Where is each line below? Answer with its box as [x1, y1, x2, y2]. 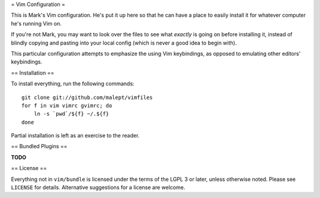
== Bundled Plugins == [11, 143, 68, 150]
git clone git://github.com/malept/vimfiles [21, 94, 153, 101]
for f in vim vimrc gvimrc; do [21, 102, 113, 109]
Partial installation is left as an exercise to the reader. [11, 132, 140, 139]
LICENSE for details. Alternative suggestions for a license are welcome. [11, 184, 185, 191]
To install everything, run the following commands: [11, 80, 135, 87]
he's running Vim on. [11, 20, 62, 27]
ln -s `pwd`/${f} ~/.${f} [33, 110, 110, 117]
